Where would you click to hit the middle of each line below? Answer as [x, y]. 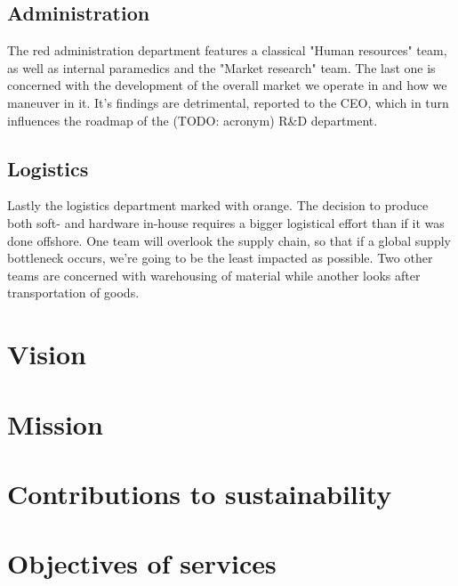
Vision [47, 354]
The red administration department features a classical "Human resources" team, [227, 50]
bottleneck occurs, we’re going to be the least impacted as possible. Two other [220, 258]
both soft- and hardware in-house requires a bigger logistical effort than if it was [226, 222]
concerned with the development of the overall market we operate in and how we [227, 85]
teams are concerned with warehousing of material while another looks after [214, 275]
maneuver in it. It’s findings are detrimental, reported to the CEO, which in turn [228, 102]
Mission [55, 423]
